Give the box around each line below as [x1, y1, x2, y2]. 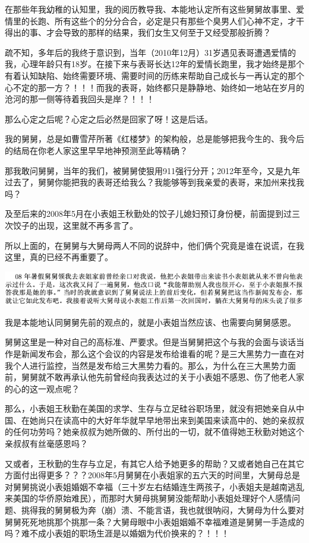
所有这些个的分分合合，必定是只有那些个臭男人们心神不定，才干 [54, 14, 304, 27]
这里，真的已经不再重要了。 [5, 251, 113, 263]
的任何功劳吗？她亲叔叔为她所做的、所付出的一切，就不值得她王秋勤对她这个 [5, 425, 304, 438]
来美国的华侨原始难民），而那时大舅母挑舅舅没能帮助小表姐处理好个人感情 [5, 492, 292, 504]
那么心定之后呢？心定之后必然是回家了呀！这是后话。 [5, 112, 213, 125]
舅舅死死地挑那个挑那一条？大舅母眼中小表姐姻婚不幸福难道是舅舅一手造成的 [5, 515, 304, 528]
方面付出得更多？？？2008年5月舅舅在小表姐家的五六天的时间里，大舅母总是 [5, 469, 300, 481]
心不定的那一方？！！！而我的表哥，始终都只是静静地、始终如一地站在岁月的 [5, 81, 304, 93]
